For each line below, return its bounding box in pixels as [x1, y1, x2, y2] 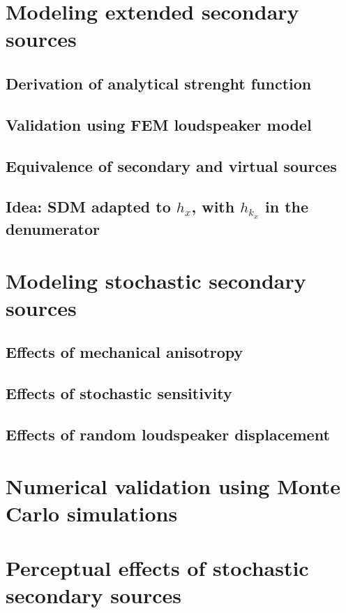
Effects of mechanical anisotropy [6, 341, 243, 363]
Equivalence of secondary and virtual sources [6, 154, 337, 176]
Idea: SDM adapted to [6, 196, 171, 217]
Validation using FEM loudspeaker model [6, 113, 312, 135]
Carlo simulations [6, 498, 178, 527]
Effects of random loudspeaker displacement [6, 424, 330, 445]
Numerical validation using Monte [6, 471, 341, 500]
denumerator [6, 218, 100, 240]
